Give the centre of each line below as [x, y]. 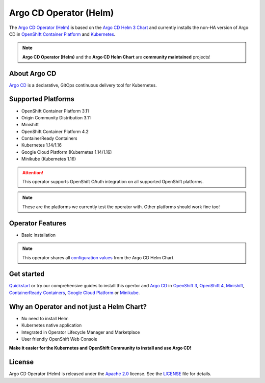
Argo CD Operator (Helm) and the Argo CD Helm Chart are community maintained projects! [116, 57]
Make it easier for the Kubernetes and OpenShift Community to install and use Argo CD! [100, 348]
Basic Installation [39, 235]
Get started [27, 274]
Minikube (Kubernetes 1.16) [49, 159]
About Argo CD [33, 73]
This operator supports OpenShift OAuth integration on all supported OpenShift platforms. [113, 182]
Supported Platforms [42, 99]
